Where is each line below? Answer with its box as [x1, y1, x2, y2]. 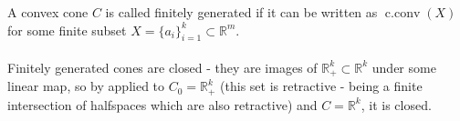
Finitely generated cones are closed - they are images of [7, 57, 318, 76]
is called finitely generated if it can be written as [105, 3, 378, 21]
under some [371, 57, 436, 76]
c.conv [384, 7, 421, 20]
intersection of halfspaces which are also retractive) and [7, 95, 318, 114]
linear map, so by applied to [7, 76, 165, 96]
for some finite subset [7, 20, 127, 39]
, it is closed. [361, 95, 432, 114]
